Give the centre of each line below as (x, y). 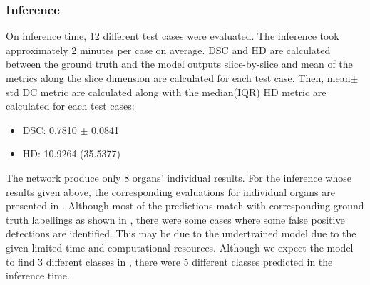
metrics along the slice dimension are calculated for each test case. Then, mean (178, 78)
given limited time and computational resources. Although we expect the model (180, 247)
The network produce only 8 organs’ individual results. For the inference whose (179, 177)
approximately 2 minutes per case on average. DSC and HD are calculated (168, 50)
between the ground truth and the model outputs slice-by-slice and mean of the (179, 64)
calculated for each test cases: (70, 106)
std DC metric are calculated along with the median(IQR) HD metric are (166, 92)
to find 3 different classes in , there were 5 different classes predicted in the (169, 261)
